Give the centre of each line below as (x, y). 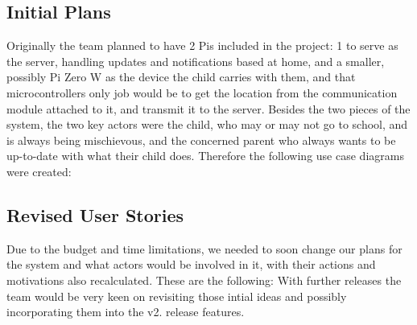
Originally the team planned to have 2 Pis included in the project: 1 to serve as (202, 45)
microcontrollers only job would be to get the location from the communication (202, 92)
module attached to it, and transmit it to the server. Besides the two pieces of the (208, 108)
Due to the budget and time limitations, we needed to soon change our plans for (204, 248)
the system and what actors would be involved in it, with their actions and (191, 264)
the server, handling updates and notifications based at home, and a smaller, (196, 61)
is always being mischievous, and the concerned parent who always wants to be (201, 140)
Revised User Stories (95, 214)
